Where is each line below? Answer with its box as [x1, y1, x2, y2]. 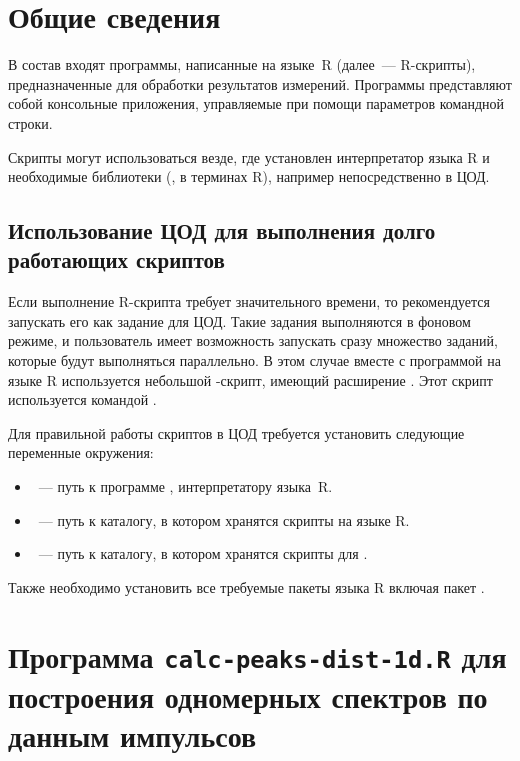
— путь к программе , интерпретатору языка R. [38, 476, 333, 497]
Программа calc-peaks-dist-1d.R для [8, 635, 507, 676]
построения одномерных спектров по [8, 675, 488, 716]
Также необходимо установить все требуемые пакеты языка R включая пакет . [8, 576, 485, 597]
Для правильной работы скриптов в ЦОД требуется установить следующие [8, 422, 465, 443]
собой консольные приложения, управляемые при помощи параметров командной [8, 93, 505, 114]
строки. [8, 112, 53, 133]
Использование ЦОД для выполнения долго [8, 215, 436, 246]
